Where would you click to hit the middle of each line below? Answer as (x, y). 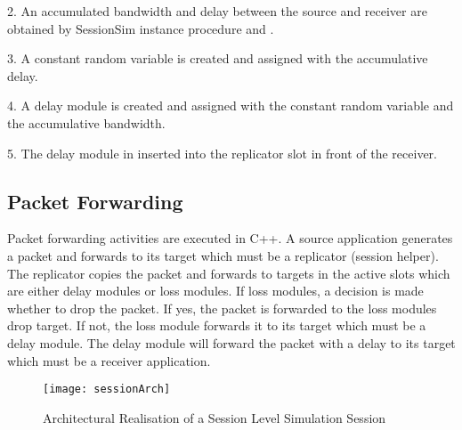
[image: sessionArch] (107, 389)
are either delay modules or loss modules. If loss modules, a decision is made (215, 291)
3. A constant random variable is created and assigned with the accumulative (218, 58)
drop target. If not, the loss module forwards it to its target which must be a (217, 325)
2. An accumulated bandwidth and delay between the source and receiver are (217, 11)
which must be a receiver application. (109, 360)
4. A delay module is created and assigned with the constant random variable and (231, 105)
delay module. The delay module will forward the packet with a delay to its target (231, 342)
